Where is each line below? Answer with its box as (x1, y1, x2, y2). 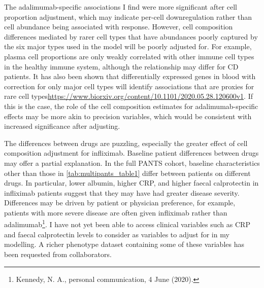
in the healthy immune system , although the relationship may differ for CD (4, 61, 239, 71)
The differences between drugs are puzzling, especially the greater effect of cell (4, 137, 248, 148)
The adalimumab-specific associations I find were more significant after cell (4, 2, 237, 12)
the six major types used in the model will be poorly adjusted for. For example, (4, 41, 252, 52)
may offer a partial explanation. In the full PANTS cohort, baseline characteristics (4, 157, 260, 168)
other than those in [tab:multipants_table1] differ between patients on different (4, 167, 251, 178)
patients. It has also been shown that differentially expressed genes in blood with (4, 71, 256, 82)
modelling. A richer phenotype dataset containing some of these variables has (4, 239, 244, 249)
